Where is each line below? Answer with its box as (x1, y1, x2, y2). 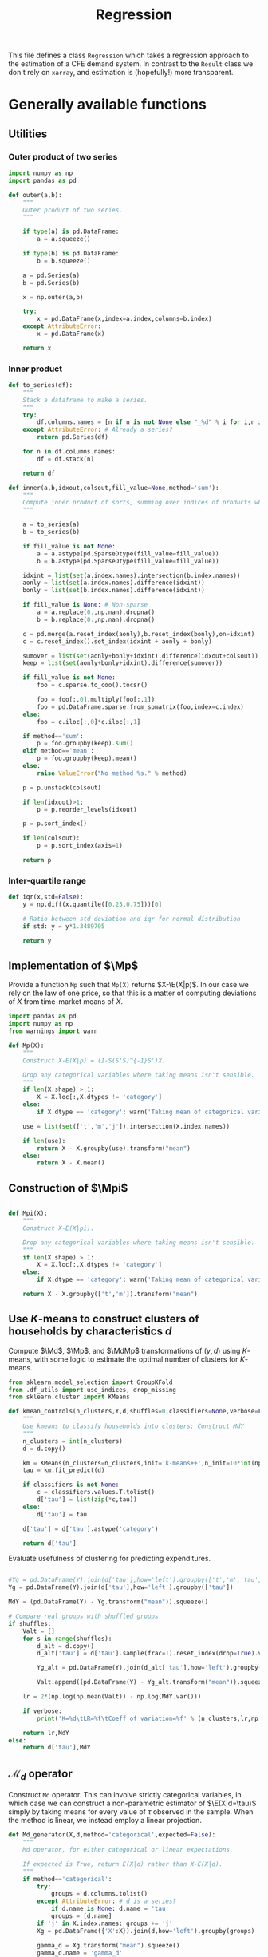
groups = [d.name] (50, 1912, 112, 1920)
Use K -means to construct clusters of (8, 1312, 199, 1326)
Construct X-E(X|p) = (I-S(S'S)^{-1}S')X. (22, 1056, 166, 1065)
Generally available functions (8, 96, 207, 113)
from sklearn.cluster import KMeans (8, 1393, 130, 1402)
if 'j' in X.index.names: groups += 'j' (37, 1919, 173, 1927)
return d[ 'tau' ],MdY (22, 1744, 91, 1752)
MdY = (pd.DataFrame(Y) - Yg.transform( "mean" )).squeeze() (8, 1598, 209, 1606)
